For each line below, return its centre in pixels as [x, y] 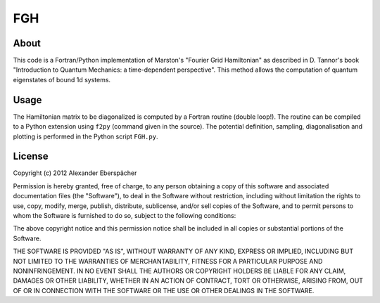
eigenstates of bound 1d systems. [62, 79]
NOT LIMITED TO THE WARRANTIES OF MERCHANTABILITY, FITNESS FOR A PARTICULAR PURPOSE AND [168, 261]
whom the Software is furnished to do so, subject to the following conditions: [125, 215]
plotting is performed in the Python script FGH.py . [85, 136]
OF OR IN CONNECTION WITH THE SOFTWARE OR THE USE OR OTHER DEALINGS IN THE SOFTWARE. [164, 290]
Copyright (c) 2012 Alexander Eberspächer [75, 173]
